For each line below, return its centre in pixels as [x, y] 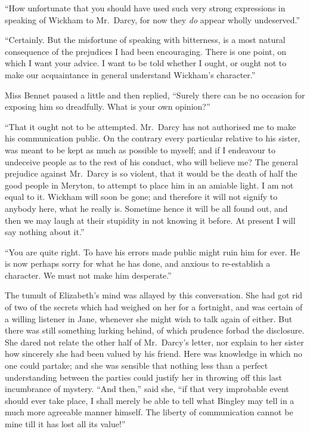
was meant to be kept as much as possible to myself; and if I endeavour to [140, 149]
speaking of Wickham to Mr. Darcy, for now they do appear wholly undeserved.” [153, 19]
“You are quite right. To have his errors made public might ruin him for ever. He [153, 252]
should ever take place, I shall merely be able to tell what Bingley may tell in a [150, 400]
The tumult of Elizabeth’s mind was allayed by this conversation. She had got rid [154, 295]
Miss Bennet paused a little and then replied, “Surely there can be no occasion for [155, 95]
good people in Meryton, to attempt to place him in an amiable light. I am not [149, 185]
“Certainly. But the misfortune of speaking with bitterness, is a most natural [145, 40]
